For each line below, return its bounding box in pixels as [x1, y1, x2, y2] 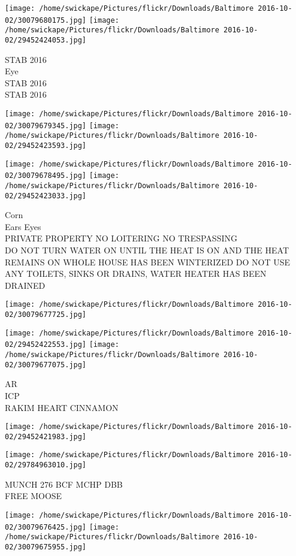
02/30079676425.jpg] [5, 522, 87, 531]
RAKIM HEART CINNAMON [5, 401, 119, 413]
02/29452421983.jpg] [5, 432, 87, 441]
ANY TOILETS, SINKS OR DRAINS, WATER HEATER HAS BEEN [5, 267, 267, 280]
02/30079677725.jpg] [5, 310, 87, 319]
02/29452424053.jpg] [5, 35, 87, 44]
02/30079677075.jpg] [5, 360, 87, 369]
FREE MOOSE [5, 489, 62, 502]
